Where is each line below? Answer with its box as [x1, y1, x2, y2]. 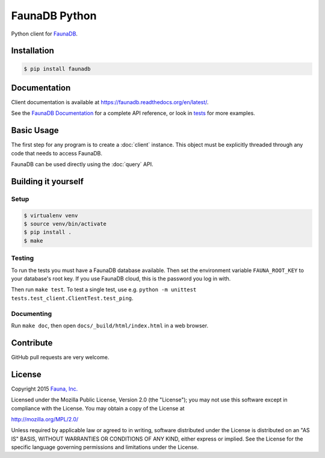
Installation [11, 46, 54, 56]
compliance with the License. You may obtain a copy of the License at [11, 404, 185, 412]
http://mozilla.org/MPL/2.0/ [11, 415, 79, 422]
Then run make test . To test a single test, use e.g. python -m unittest [11, 286, 197, 293]
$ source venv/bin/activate [23, 220, 107, 227]
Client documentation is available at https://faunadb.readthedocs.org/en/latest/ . [11, 99, 209, 106]
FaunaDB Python [11, 9, 97, 22]
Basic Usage [11, 125, 59, 135]
